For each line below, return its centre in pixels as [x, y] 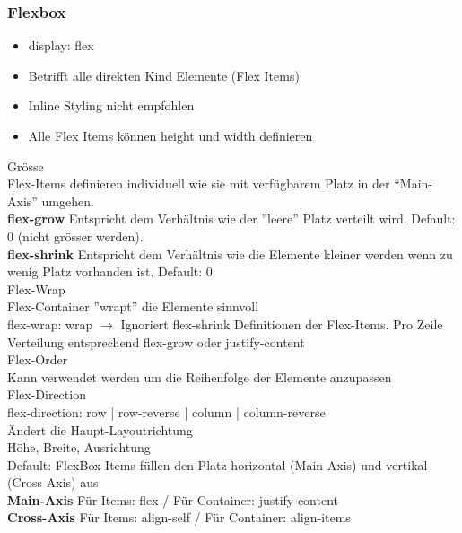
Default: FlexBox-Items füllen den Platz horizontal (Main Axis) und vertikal [218, 464]
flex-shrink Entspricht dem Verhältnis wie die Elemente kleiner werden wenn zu [230, 253]
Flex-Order [38, 359]
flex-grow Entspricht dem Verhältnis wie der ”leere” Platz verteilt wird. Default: [231, 218]
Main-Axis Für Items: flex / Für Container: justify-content [173, 499]
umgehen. [68, 201]
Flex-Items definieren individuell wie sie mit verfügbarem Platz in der [199, 183]
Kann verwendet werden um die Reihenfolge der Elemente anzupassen [200, 376]
